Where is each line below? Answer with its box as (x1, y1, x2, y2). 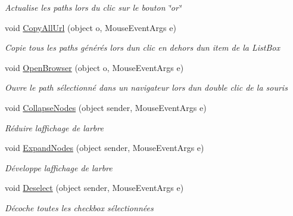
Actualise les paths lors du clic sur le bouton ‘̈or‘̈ (5, 1, 182, 13)
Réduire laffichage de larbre (5, 121, 104, 134)
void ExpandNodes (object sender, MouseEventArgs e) (5, 141, 204, 154)
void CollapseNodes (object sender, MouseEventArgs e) (5, 101, 207, 113)
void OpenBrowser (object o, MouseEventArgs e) (5, 61, 184, 73)
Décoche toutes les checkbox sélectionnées (5, 201, 154, 214)
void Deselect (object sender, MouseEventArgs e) (5, 181, 184, 194)
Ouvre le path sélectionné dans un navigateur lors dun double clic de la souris (5, 81, 288, 94)
